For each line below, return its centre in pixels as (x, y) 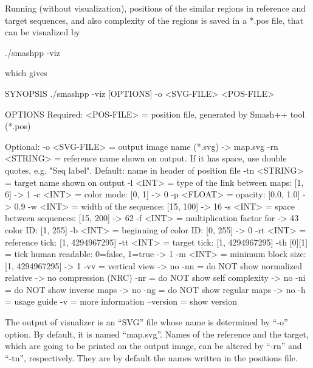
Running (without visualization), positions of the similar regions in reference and (156, 8)
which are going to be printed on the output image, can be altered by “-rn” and (153, 346)
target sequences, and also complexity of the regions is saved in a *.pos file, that (154, 20)
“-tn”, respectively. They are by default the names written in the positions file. (151, 357)
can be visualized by (43, 32)
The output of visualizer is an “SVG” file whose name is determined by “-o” (146, 322)
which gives (26, 73)
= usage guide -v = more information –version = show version (121, 301)
